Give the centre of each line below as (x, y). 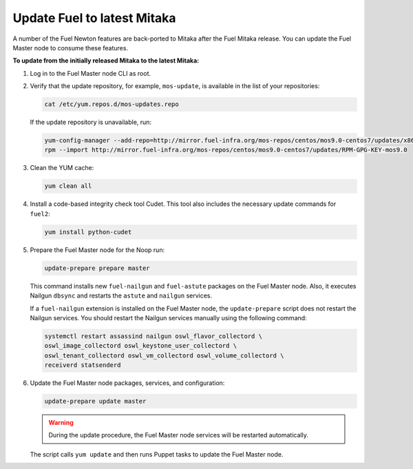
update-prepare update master (95, 402)
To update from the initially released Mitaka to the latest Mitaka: (106, 61)
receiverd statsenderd (83, 365)
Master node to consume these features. (71, 48)
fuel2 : (40, 213)
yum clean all (68, 186)
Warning (61, 423)
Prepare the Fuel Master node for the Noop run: (97, 250)
